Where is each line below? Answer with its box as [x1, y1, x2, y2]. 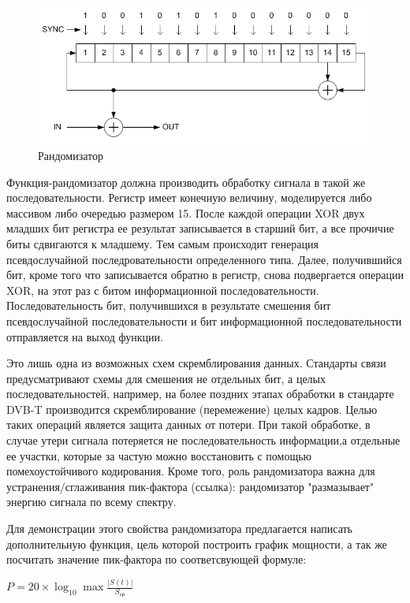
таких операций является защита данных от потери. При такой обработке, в [6, 416, 371, 433]
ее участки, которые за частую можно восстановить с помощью [6, 447, 312, 463]
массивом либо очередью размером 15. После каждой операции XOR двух [6, 204, 365, 221]
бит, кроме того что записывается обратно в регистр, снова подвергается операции [6, 266, 404, 283]
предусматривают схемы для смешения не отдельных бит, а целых [6, 370, 326, 386]
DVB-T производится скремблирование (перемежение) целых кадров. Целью [6, 400, 378, 417]
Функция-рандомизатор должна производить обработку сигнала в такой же [6, 173, 366, 190]
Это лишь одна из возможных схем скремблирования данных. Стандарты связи [6, 355, 386, 371]
